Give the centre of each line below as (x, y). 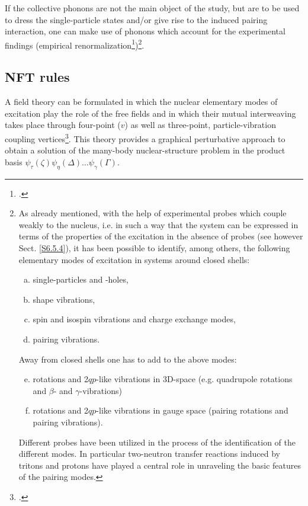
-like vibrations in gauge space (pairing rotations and (192, 410)
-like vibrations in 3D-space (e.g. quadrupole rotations (194, 379)
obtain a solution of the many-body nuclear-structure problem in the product (145, 150)
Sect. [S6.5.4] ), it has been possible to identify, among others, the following (154, 248)
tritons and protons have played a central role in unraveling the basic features (160, 465)
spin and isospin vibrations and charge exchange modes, (134, 319)
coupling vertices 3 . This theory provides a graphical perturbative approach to (145, 138)
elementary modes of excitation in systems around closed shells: (134, 259)
